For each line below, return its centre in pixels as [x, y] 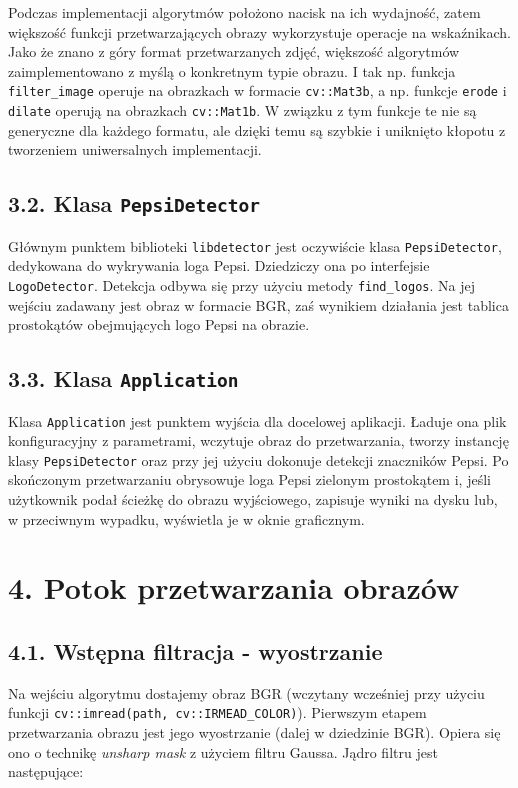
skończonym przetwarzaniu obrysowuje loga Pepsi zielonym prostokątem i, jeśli [249, 479]
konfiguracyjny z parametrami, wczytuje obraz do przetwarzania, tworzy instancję [258, 440]
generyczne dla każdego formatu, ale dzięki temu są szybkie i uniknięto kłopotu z [257, 129]
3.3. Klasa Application [123, 378]
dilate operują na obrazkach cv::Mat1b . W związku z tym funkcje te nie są [242, 110]
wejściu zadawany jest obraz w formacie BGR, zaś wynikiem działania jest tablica [258, 304]
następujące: [46, 771]
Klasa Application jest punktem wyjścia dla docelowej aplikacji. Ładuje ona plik [257, 420]
